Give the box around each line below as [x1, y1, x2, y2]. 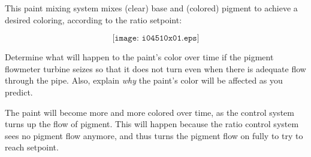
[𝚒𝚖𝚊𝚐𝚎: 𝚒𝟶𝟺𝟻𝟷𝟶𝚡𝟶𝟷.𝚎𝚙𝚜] [112, 34, 200, 43]
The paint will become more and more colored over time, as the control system [5, 106, 294, 118]
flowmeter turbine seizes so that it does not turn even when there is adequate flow [5, 62, 306, 75]
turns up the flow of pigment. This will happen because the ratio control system [5, 118, 299, 130]
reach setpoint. [5, 141, 59, 153]
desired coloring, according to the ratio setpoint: [5, 13, 182, 26]
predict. [5, 85, 33, 98]
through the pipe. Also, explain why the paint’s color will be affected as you [5, 74, 283, 87]
